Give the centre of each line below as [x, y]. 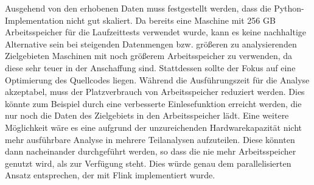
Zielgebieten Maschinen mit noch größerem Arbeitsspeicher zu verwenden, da [149, 56]
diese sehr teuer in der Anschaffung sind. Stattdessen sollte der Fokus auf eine [150, 67]
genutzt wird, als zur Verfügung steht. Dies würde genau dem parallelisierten [148, 163]
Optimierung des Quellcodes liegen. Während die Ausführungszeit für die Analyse [157, 79]
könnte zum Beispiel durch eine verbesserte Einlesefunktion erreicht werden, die [153, 103]
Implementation [34, 20]
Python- [289, 8]
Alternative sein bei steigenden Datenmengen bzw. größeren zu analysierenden [151, 44]
